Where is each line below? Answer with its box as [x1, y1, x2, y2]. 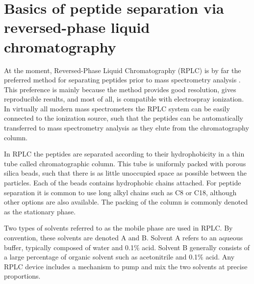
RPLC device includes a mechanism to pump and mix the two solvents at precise [4, 261, 248, 271]
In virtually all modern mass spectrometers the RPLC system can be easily [4, 103, 230, 113]
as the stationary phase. [4, 206, 76, 216]
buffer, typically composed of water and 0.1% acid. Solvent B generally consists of [4, 242, 250, 252]
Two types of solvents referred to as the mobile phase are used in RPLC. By [4, 223, 233, 233]
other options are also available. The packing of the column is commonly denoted [4, 197, 248, 207]
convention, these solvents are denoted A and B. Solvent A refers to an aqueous [4, 232, 243, 242]
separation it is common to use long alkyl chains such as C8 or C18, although [4, 187, 237, 197]
